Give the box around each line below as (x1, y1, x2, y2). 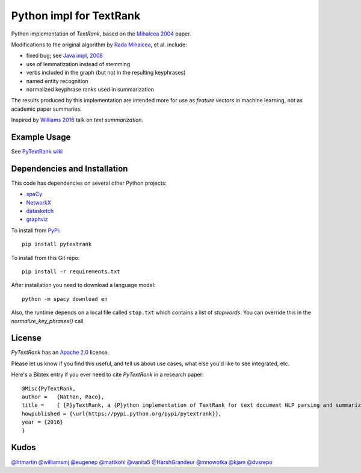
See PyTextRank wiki (11, 147, 63, 155)
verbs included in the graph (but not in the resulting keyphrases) (26, 69, 186, 76)
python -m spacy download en (22, 295, 108, 302)
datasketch (26, 208, 54, 215)
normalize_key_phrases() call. (11, 317, 85, 324)
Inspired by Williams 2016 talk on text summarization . (11, 116, 144, 123)
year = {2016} (22, 419, 63, 425)
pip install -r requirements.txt (22, 268, 120, 275)
